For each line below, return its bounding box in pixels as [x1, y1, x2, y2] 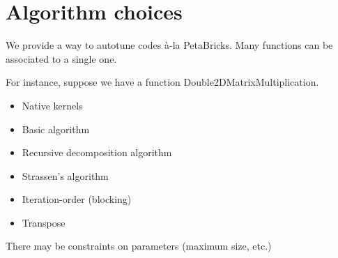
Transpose [22, 215, 66, 229]
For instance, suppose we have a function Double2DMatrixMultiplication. [6, 75, 319, 89]
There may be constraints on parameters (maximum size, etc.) [6, 238, 272, 253]
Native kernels [22, 98, 83, 112]
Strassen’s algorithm [22, 168, 109, 183]
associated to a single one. [6, 51, 117, 66]
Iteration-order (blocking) [22, 192, 132, 206]
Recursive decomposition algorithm [22, 145, 172, 160]
